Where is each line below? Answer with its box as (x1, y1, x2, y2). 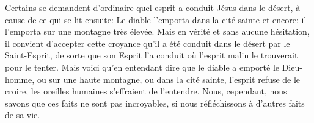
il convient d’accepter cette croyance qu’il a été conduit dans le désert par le (5, 37, 290, 49)
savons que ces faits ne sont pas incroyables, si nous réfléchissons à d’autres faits (5, 96, 305, 109)
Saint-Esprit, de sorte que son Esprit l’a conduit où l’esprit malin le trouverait (5, 49, 298, 61)
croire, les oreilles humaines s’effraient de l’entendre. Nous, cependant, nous (5, 85, 287, 97)
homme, (5, 72, 35, 85)
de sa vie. (5, 108, 40, 121)
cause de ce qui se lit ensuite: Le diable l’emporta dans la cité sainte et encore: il (5, 13, 307, 26)
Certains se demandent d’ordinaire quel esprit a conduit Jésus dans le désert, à (5, 1, 301, 13)
